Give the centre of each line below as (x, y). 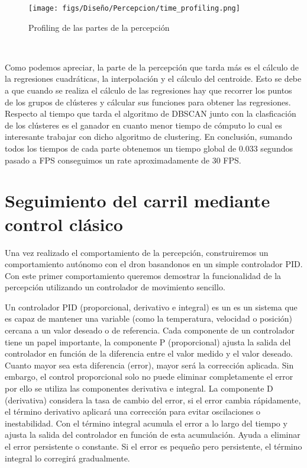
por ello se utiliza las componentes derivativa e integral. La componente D (139, 388)
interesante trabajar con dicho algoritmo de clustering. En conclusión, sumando (148, 137)
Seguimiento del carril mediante (138, 201)
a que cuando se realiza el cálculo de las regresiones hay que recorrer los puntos (148, 90)
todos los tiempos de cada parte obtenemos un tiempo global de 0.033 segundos (149, 148)
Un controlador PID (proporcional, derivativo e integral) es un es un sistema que (151, 307)
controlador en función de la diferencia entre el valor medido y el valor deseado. (149, 353)
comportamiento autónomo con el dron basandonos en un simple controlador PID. (154, 264)
